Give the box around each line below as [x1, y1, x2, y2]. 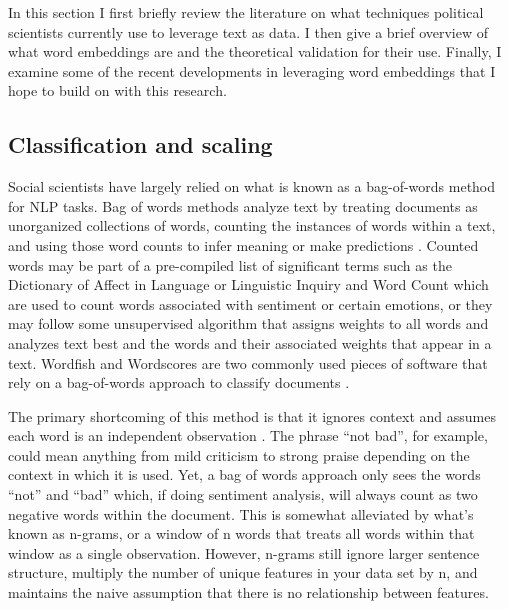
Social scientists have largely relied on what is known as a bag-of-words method [8, 176, 496, 197]
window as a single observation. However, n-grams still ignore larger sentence [8, 542, 480, 563]
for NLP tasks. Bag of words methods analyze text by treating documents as [8, 195, 478, 216]
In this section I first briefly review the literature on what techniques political [8, 2, 484, 22]
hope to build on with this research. [8, 80, 227, 101]
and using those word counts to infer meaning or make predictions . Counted [8, 234, 479, 255]
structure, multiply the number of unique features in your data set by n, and [8, 562, 478, 583]
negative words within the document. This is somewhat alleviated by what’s [8, 503, 474, 524]
